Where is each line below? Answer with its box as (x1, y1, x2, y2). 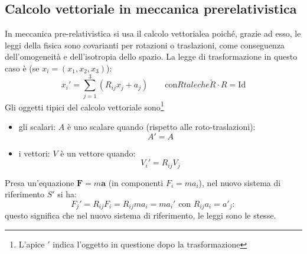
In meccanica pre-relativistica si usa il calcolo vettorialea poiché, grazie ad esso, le (5, 27, 301, 40)
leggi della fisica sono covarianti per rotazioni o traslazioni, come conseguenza (5, 38, 285, 51)
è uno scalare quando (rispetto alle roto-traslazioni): (67, 120, 256, 132)
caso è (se (5, 61, 40, 74)
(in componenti (108, 176, 164, 188)
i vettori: (18, 146, 50, 159)
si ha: (57, 188, 77, 200)
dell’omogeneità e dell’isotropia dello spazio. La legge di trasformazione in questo (5, 50, 298, 63)
